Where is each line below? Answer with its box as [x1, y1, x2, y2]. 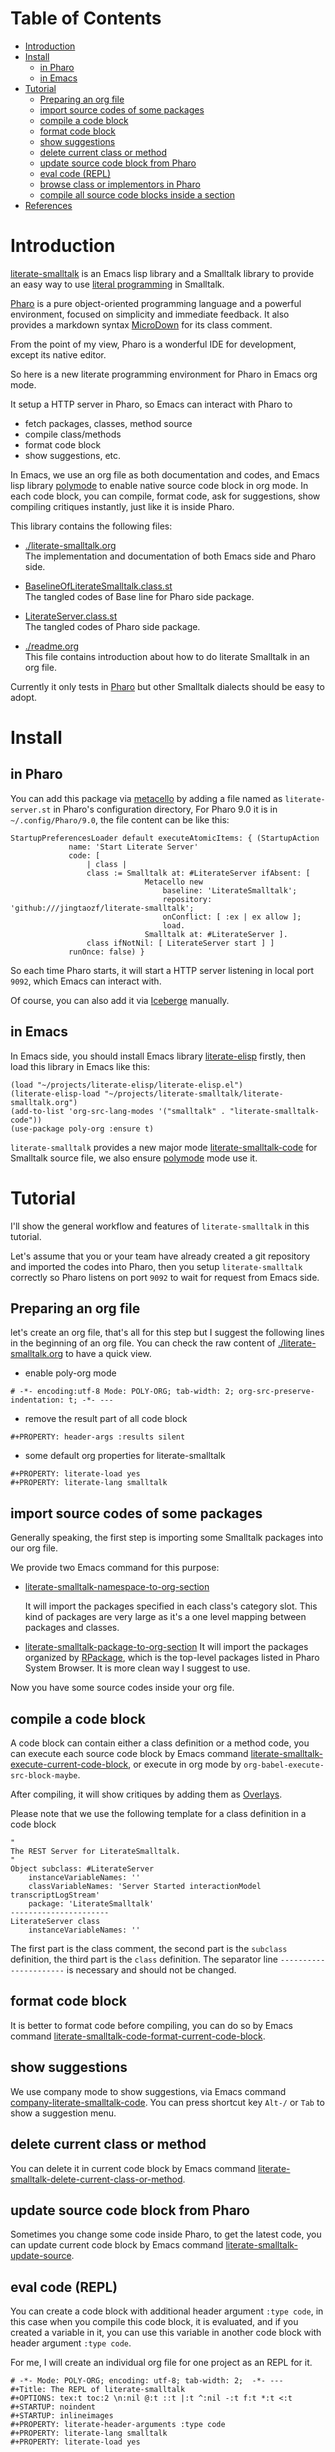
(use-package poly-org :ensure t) [10, 1123, 155, 1134]
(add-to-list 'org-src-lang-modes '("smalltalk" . [10, 1106, 226, 1116]
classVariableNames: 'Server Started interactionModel [28, 1882, 262, 1892]
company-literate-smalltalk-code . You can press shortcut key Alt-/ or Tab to [10, 2096, 325, 2108]
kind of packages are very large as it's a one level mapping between [24, 1611, 307, 1623]
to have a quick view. [65, 1348, 152, 1360]
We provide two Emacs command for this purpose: [10, 1562, 220, 1574]
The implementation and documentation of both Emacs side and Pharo [24, 550, 317, 562]
